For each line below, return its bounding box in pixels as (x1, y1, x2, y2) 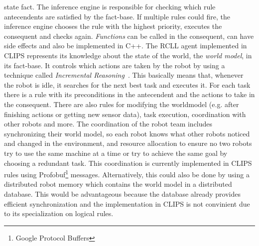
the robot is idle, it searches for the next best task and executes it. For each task (4, 79, 251, 90)
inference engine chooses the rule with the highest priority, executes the (4, 21, 222, 31)
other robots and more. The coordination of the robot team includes (4, 119, 213, 129)
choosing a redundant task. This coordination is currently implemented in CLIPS (4, 157, 252, 168)
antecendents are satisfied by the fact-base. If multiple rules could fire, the (4, 11, 230, 21)
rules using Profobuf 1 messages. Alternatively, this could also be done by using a (4, 168, 250, 179)
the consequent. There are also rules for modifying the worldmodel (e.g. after (4, 99, 239, 109)
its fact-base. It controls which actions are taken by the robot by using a (4, 60, 225, 70)
